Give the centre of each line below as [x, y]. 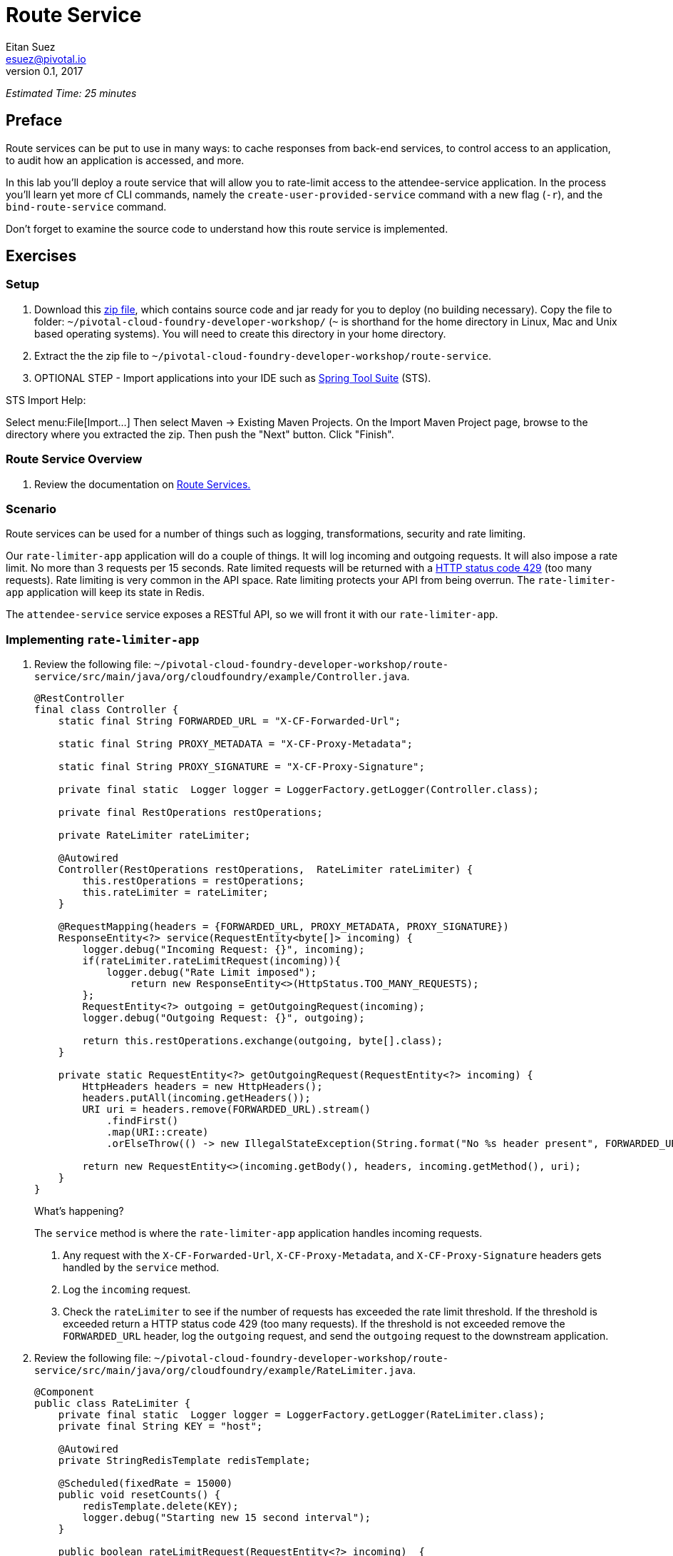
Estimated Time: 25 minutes [71, 93]
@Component [65, 1392]
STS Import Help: [46, 400]
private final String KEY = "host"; [160, 1426]
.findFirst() [143, 1121]
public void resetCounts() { [139, 1495]
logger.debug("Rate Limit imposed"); [212, 972]
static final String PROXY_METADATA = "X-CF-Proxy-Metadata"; [236, 744]
